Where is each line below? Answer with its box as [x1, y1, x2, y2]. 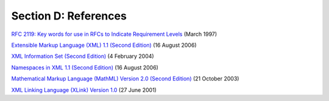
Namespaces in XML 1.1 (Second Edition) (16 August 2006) [11, 64, 158, 71]
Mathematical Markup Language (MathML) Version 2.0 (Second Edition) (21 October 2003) [11, 75, 239, 82]
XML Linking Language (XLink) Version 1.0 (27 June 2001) [11, 86, 157, 94]
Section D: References [11, 9, 127, 23]
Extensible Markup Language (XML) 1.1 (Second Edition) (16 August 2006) [11, 41, 197, 49]
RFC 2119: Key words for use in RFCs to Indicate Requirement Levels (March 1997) [11, 30, 218, 38]
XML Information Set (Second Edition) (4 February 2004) [11, 52, 155, 60]
